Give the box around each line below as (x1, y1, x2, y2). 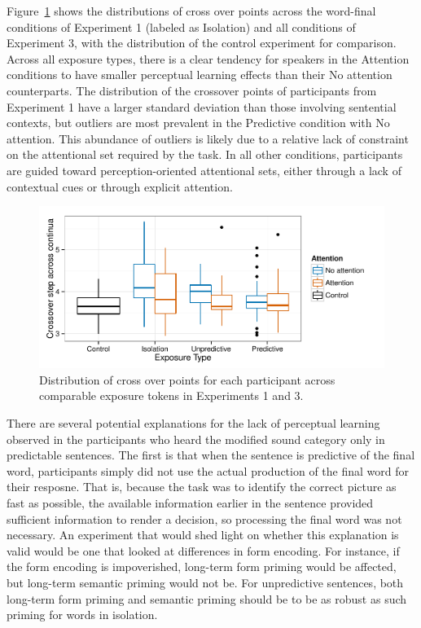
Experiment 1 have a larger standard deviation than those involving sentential (7, 98, 397, 115)
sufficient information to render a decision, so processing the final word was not (7, 510, 402, 527)
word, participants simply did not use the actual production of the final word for (7, 462, 409, 479)
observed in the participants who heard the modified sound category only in (7, 430, 385, 447)
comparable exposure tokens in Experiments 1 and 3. (39, 387, 304, 404)
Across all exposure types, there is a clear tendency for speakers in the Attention (7, 50, 410, 67)
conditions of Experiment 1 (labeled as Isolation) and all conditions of (7, 18, 356, 35)
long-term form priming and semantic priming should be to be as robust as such (7, 590, 407, 607)
